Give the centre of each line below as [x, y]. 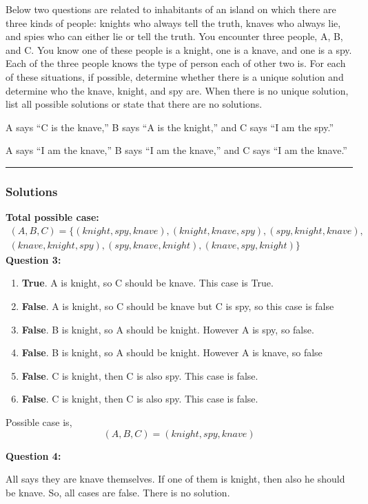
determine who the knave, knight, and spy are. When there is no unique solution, [177, 90]
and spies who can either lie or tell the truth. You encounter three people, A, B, [174, 36]
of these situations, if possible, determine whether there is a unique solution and [175, 76]
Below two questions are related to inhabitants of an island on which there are [171, 9]
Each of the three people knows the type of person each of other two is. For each [176, 63]
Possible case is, [39, 421]
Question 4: [33, 455]
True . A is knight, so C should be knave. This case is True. [147, 283]
